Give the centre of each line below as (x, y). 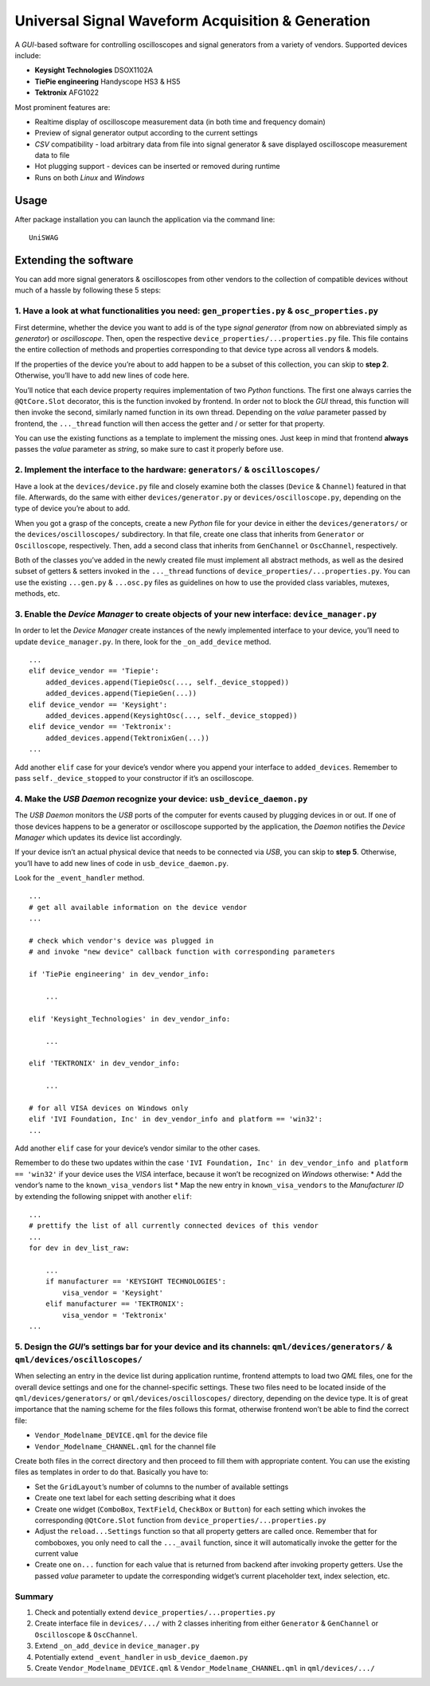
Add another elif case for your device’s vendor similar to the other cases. (137, 1148)
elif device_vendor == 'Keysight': (98, 704)
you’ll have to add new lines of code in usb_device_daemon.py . (122, 863)
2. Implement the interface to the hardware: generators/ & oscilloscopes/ (168, 470)
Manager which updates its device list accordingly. (98, 837)
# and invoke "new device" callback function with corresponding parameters (182, 952)
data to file (52, 155)
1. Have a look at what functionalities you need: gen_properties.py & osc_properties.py (196, 311)
